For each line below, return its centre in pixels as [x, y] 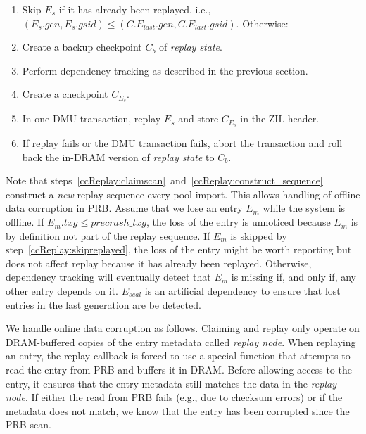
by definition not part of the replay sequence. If [108, 235]
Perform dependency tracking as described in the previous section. [165, 70]
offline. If [25, 222]
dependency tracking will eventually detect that [108, 277]
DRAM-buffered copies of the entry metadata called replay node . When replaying [181, 342]
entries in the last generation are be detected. [103, 304]
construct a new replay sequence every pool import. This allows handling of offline [183, 194]
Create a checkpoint [65, 94]
